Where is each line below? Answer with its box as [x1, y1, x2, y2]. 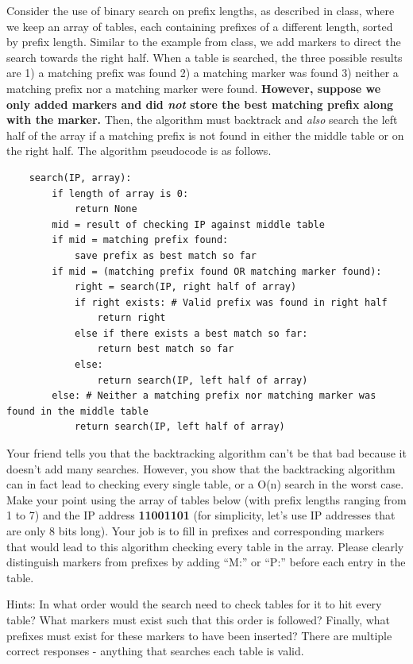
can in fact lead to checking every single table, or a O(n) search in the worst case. [6, 476, 404, 492]
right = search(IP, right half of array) [74, 281, 297, 293]
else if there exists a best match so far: [74, 327, 308, 339]
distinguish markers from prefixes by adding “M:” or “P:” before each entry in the [6, 554, 406, 570]
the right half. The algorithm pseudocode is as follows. [6, 142, 272, 159]
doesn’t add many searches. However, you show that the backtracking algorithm [6, 460, 396, 477]
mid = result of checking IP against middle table [52, 218, 325, 230]
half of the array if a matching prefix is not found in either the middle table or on [6, 126, 404, 143]
